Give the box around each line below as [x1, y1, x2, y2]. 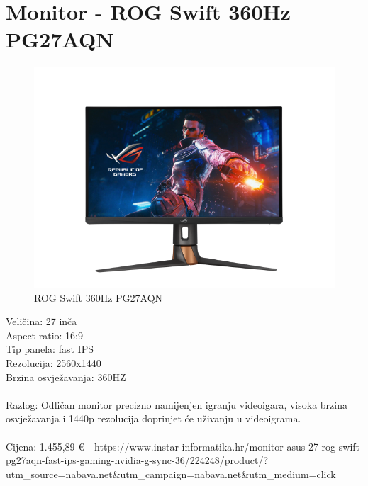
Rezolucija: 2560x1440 [6, 356, 101, 371]
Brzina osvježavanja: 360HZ [6, 369, 126, 384]
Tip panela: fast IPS [6, 341, 94, 356]
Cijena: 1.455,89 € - [6, 439, 91, 453]
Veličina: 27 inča [6, 314, 77, 329]
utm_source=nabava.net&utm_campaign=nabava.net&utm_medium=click [6, 466, 336, 481]
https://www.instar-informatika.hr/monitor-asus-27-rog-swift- [94, 439, 363, 453]
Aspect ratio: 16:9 [6, 327, 84, 342]
